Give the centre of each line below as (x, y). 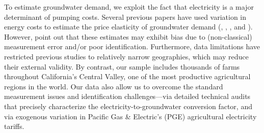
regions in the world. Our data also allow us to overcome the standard (114, 86)
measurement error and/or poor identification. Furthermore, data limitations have (132, 46)
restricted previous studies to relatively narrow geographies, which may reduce (126, 56)
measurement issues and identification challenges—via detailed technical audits (127, 96)
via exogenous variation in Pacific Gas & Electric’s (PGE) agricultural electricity (130, 116)
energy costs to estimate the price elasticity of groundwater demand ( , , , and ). (128, 27)
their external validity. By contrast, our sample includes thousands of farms (122, 66)
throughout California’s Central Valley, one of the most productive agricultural (127, 76)
